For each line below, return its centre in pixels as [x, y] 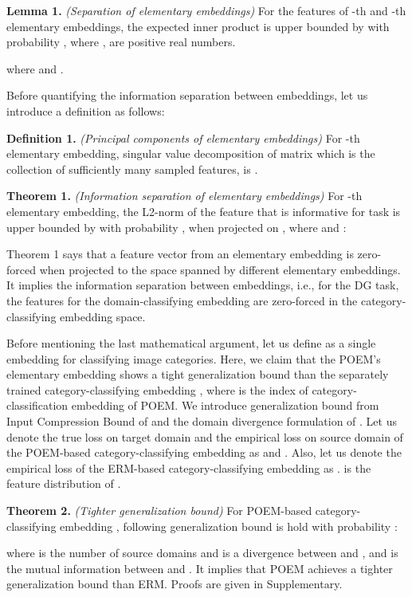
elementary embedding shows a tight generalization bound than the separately [198, 374]
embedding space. [103, 316]
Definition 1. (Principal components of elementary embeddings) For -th [183, 137]
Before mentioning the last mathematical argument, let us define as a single [191, 343]
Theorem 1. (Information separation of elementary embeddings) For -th [184, 196]
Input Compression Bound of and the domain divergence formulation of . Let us [202, 421]
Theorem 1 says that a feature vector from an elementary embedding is [180, 254]
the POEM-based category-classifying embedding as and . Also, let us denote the [204, 452]
